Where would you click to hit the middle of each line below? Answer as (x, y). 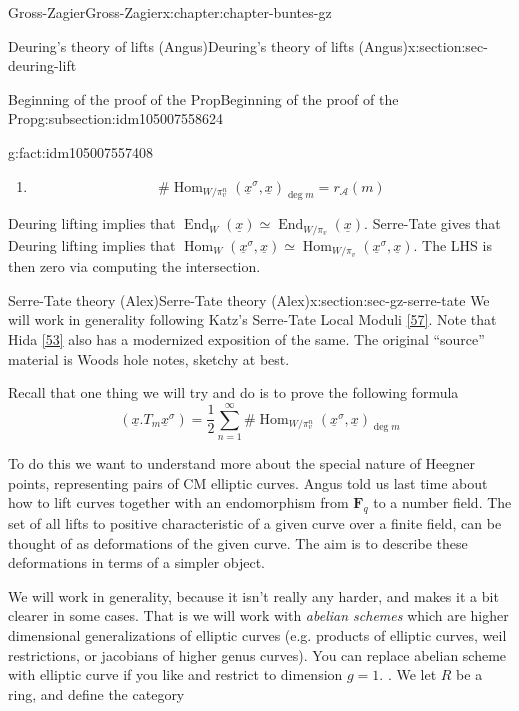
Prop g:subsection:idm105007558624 (116, 118)
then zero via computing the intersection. (134, 266)
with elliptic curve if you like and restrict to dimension (175, 674)
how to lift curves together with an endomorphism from (178, 502)
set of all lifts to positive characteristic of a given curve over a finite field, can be (255, 522)
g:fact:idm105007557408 (81, 151)
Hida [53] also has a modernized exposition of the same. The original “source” (246, 339)
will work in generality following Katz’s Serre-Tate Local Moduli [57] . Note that (252, 319)
